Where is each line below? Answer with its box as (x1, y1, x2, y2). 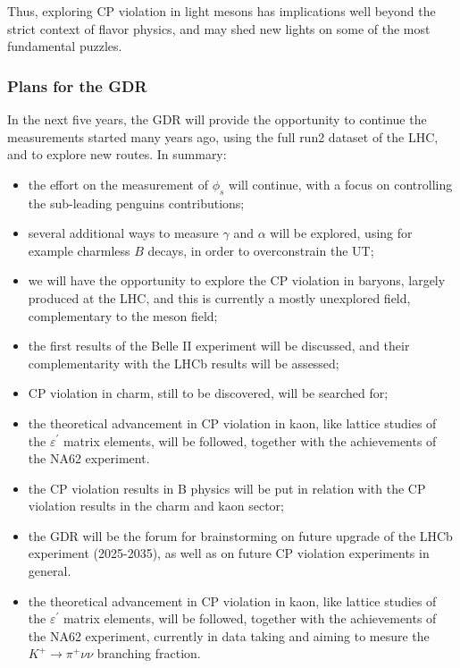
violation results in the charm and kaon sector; (28, 496, 284, 515)
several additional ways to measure (28, 224, 219, 242)
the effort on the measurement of (28, 174, 208, 193)
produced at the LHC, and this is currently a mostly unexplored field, (28, 288, 411, 307)
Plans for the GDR (7, 74, 147, 97)
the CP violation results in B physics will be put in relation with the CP (28, 478, 426, 497)
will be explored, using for (270, 224, 413, 242)
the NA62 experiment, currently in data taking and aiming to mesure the (28, 626, 430, 645)
